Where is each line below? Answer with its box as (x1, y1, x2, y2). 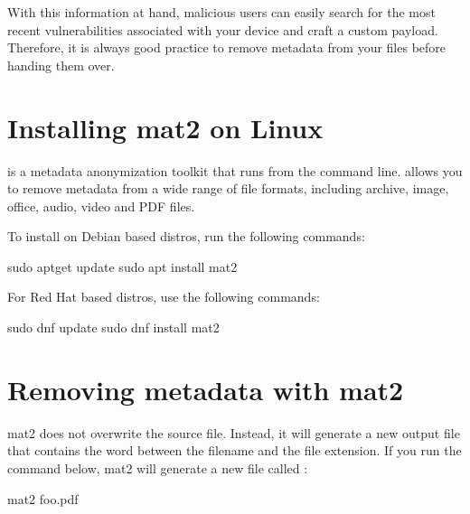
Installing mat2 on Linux (7, 108, 324, 145)
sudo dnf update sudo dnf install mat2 (7, 318, 220, 337)
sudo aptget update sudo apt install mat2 (7, 257, 238, 276)
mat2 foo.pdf (7, 489, 79, 508)
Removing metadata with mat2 (7, 370, 404, 407)
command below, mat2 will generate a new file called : (7, 458, 308, 477)
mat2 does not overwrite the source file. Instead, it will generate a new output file (7, 423, 460, 442)
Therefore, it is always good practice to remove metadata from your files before (7, 38, 446, 57)
